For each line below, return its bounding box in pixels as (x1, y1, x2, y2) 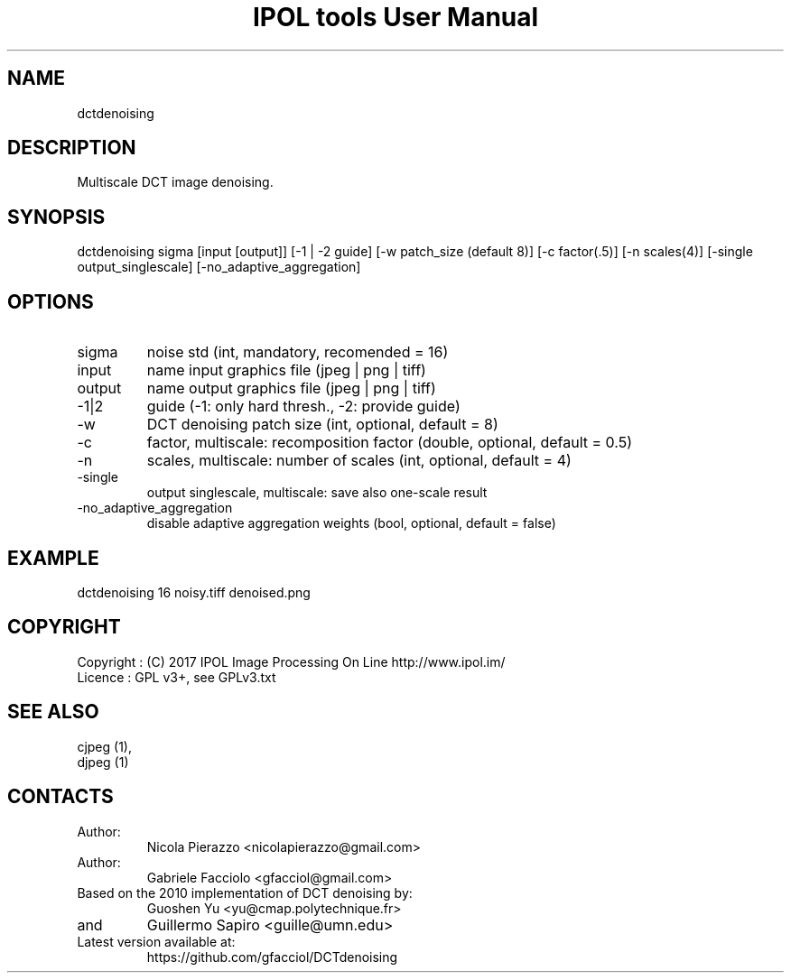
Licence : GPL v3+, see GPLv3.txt (77, 669, 276, 685)
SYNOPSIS (7, 205, 106, 228)
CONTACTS (7, 785, 114, 809)
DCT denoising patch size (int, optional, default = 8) (146, 415, 498, 434)
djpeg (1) (77, 753, 129, 770)
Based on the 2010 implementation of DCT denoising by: (77, 884, 413, 901)
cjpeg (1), (77, 738, 132, 754)
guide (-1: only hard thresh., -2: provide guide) (146, 397, 461, 416)
